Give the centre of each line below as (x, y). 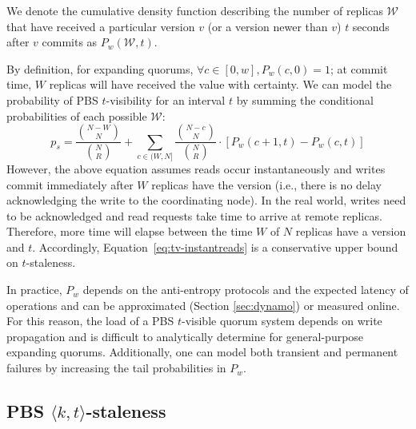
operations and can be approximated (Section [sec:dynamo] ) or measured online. (203, 305)
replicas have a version (351, 231)
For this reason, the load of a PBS (90, 321)
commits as (70, 42)
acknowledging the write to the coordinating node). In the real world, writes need (206, 200)
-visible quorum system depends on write (282, 321)
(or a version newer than (268, 26)
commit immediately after (70, 184)
